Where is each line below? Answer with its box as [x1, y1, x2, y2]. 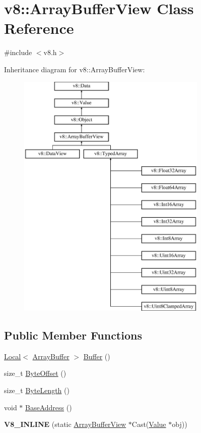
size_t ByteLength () [4, 385, 70, 396]
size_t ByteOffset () [4, 368, 66, 378]
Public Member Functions [4, 327, 142, 343]
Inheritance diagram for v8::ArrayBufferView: [4, 64, 145, 74]
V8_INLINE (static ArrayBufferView [4, 419, 126, 429]
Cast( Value [131, 419, 166, 429]
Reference [4, 18, 74, 38]
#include [4, 47, 32, 58]
